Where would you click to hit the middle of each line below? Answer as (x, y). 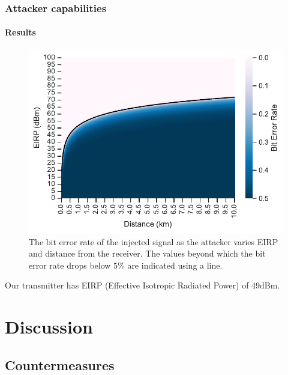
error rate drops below (70, 265)
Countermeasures (60, 364)
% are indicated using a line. (170, 265)
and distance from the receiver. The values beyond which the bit (147, 253)
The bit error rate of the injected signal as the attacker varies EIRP (154, 241)
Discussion (49, 327)
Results (20, 32)
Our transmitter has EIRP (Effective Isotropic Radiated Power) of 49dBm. (142, 285)
